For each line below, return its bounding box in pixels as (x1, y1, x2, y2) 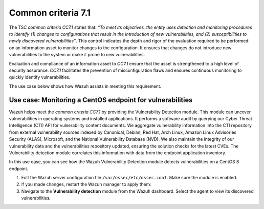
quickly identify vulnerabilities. (9, 74, 70, 80)
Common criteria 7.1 (9, 7, 91, 18)
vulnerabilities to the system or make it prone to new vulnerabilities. (9, 52, 145, 58)
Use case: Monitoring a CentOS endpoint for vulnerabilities (9, 96, 193, 104)
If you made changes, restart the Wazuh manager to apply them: (21, 181, 152, 188)
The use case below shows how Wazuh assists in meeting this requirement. (9, 83, 161, 89)
